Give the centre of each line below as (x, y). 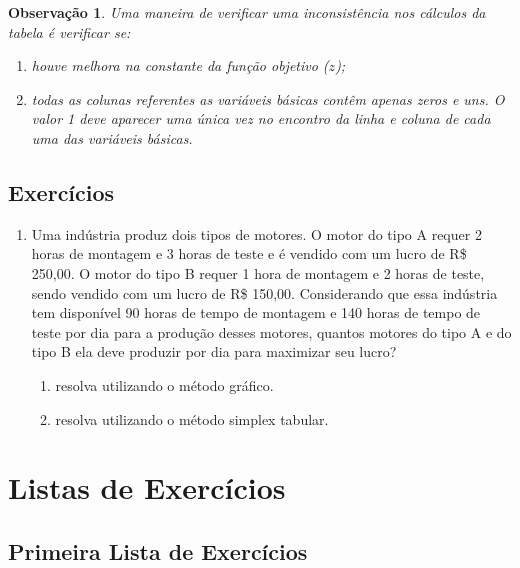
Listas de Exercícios (147, 487)
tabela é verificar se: (69, 31)
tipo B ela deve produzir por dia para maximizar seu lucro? (214, 351)
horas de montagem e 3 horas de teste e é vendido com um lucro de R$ (249, 253)
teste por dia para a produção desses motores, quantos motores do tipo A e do (271, 331)
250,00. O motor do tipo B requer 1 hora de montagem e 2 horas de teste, (258, 272)
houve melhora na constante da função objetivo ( (180, 65)
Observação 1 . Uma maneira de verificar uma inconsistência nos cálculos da (247, 12)
